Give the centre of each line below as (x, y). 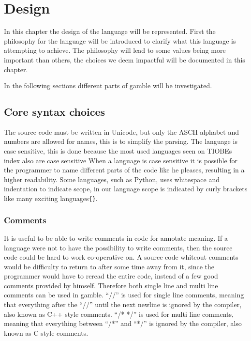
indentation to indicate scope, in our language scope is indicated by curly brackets (126, 189)
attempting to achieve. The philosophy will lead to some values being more (115, 50)
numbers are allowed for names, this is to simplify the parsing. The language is (121, 141)
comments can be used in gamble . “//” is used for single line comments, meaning (124, 295)
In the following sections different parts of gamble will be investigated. (108, 85)
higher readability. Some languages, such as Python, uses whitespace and (112, 179)
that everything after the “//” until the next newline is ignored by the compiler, (123, 304)
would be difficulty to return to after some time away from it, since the (109, 266)
